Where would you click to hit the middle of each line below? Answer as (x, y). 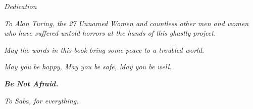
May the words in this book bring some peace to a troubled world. (104, 49)
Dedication (20, 6)
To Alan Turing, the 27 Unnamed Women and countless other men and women (126, 23)
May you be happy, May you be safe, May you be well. (88, 67)
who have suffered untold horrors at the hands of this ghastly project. (110, 33)
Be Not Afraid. (31, 83)
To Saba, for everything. (41, 100)
